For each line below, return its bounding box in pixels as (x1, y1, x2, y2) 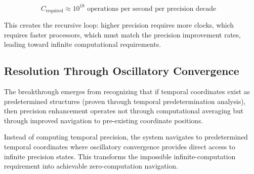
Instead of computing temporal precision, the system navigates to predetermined (4, 132, 248, 142)
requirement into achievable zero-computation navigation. (4, 161, 178, 171)
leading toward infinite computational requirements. (4, 39, 161, 49)
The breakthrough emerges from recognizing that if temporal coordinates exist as (4, 86, 250, 96)
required (45, 8, 63, 13)
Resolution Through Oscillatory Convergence (4, 63, 239, 78)
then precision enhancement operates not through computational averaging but (4, 105, 244, 116)
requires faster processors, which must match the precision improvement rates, (4, 29, 241, 39)
